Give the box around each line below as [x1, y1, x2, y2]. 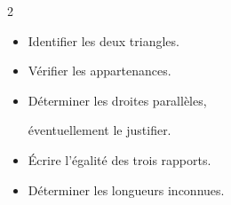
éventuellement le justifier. [28, 121, 171, 139]
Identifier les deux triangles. [28, 31, 179, 50]
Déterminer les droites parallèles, [28, 91, 207, 109]
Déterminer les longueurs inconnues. [28, 180, 225, 199]
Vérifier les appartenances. [28, 61, 171, 80]
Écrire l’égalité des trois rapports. [28, 150, 211, 169]
